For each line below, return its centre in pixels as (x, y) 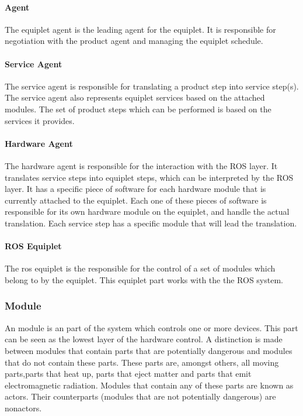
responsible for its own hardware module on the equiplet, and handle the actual (147, 212)
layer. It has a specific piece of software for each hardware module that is (135, 189)
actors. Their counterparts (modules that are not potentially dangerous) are (140, 396)
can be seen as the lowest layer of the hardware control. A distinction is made (144, 339)
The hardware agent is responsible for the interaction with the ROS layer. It (141, 165)
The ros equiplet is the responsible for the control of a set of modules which (140, 268)
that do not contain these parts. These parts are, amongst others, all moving (142, 362)
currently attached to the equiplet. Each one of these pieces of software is (136, 200)
